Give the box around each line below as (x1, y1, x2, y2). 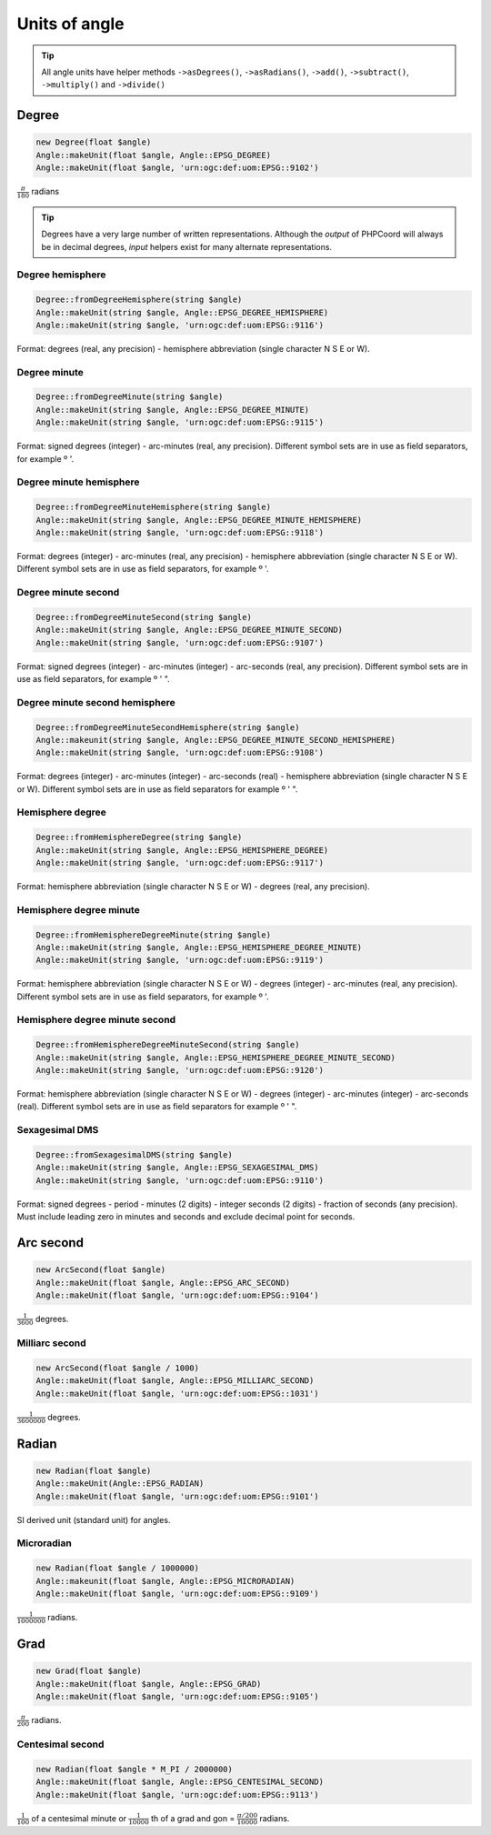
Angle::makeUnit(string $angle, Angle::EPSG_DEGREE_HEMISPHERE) (35, 307, 329, 317)
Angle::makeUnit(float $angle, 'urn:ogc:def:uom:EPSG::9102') (35, 163, 319, 173)
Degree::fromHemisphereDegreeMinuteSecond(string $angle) (35, 1039, 300, 1050)
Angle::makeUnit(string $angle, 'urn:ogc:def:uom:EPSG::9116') (35, 319, 325, 330)
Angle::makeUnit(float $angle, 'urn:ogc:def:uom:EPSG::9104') (35, 1289, 319, 1300)
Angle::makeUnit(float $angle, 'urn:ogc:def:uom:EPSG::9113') (35, 1790, 319, 1800)
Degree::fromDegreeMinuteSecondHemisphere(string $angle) (35, 722, 300, 732)
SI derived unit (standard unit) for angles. (16, 1514, 171, 1525)
